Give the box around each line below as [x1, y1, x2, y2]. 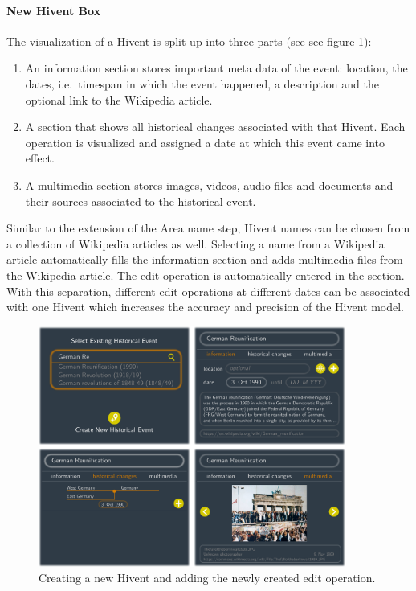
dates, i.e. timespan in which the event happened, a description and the [25, 75, 379, 92]
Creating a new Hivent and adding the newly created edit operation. [39, 569, 376, 586]
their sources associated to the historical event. [25, 192, 256, 209]
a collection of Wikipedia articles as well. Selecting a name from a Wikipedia [6, 235, 385, 252]
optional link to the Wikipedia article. [25, 91, 213, 108]
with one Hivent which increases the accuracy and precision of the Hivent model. [6, 298, 404, 315]
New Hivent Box [6, 2, 101, 18]
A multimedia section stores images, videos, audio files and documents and [25, 176, 394, 193]
